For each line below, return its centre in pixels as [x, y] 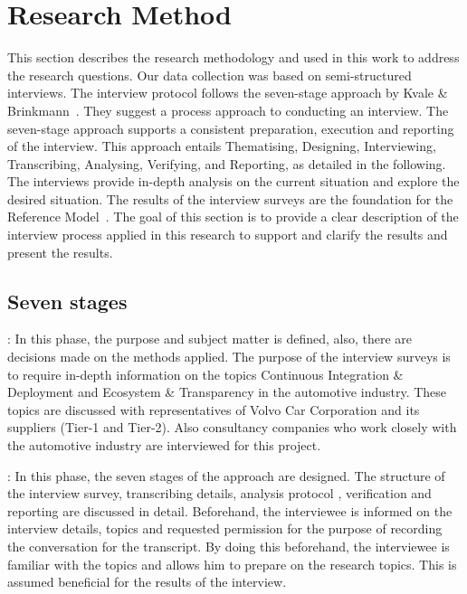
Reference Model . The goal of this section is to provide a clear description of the [233, 217]
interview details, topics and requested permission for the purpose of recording [225, 528]
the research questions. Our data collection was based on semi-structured [210, 75]
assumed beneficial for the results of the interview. [147, 582]
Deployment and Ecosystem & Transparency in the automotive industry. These [227, 392]
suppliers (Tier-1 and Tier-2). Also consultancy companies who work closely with [232, 427]
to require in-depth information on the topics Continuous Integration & [205, 374]
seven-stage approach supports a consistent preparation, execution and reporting [231, 128]
